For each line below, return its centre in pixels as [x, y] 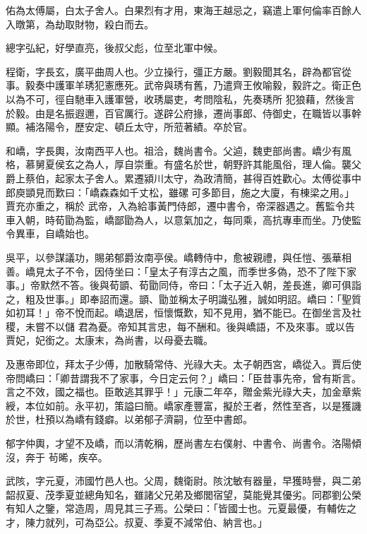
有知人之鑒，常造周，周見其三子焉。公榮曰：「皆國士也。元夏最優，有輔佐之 [181, 508]
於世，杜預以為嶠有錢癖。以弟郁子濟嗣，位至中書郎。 [129, 419]
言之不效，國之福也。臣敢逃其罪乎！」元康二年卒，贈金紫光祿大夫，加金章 [179, 392]
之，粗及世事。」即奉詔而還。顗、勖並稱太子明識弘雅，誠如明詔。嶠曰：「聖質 [183, 298]
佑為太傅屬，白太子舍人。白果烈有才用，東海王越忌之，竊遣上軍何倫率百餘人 [183, 10]
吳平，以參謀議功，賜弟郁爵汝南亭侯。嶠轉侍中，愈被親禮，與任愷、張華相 [179, 257]
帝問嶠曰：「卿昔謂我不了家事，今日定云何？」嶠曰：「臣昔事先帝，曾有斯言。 [183, 378]
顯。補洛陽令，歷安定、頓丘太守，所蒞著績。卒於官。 [129, 127]
